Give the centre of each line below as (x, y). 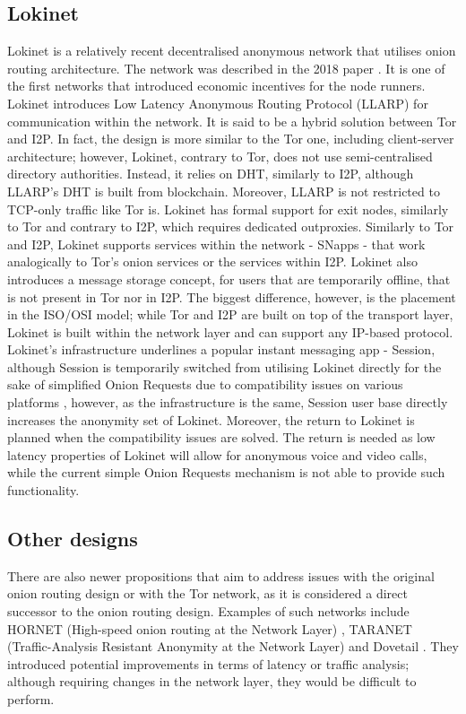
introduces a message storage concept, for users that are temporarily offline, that (229, 279)
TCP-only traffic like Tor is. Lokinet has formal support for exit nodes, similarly (228, 209)
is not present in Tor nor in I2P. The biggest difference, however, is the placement (232, 296)
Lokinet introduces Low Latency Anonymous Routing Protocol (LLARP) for (218, 103)
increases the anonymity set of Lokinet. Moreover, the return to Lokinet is (211, 419)
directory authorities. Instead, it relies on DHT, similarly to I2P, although (211, 174)
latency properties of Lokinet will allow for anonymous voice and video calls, (217, 454)
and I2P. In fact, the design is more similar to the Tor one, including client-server (231, 139)
